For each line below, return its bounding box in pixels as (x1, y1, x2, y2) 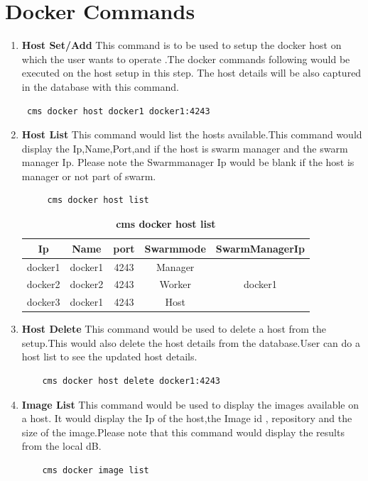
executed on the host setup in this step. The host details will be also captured (21, 65, 362, 80)
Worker (159, 277, 191, 292)
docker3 (26, 294, 60, 309)
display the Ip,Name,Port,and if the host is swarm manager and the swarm (21, 140, 348, 155)
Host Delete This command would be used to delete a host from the (21, 321, 327, 336)
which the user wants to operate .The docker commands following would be (21, 51, 350, 66)
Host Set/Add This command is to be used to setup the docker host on (21, 38, 342, 52)
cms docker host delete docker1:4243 (42, 376, 220, 387)
